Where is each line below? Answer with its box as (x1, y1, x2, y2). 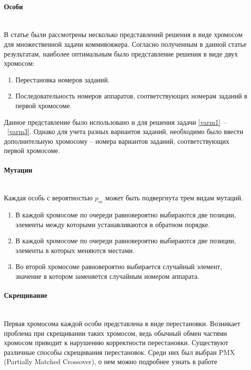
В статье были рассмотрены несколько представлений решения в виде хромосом (4, 29, 243, 39)
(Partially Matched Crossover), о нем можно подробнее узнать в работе (4, 356, 217, 367)
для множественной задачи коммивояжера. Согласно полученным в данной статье (4, 39, 247, 49)
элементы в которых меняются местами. (15, 245, 135, 255)
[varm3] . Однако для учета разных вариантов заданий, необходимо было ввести (7, 126, 243, 136)
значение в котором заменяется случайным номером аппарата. (15, 271, 199, 281)
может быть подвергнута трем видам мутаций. (105, 193, 243, 203)
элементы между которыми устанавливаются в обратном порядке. (15, 219, 210, 229)
